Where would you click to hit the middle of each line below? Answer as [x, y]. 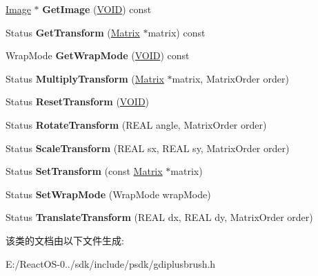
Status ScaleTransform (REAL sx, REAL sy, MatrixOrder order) [148, 148]
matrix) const [177, 32]
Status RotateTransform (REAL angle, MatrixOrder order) [136, 124]
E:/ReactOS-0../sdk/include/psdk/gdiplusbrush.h [111, 263]
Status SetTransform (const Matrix [84, 171]
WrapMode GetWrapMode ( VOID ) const [98, 55]
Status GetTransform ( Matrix [73, 32]
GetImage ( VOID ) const [97, 9]
